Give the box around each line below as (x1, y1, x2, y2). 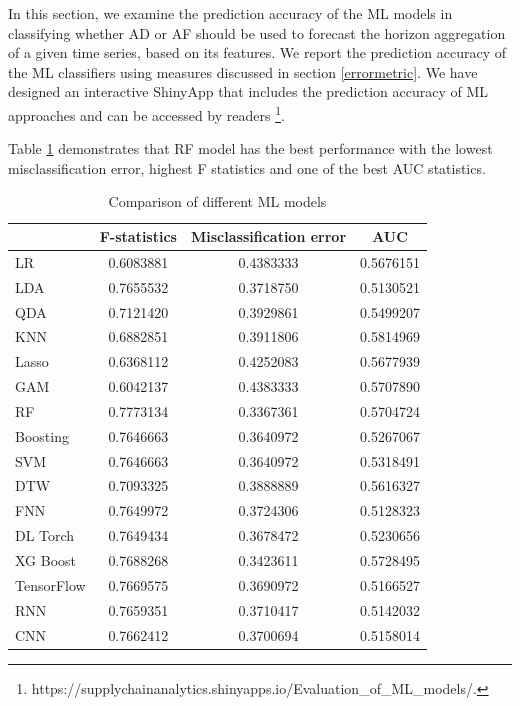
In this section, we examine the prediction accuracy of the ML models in (8, 3, 453, 23)
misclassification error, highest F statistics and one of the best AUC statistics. (8, 157, 486, 178)
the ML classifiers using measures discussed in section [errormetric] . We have (8, 61, 478, 82)
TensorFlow (15, 574, 86, 595)
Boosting (15, 425, 69, 446)
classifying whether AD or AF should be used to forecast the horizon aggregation (8, 22, 506, 43)
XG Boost (15, 549, 77, 570)
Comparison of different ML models (108, 191, 327, 212)
